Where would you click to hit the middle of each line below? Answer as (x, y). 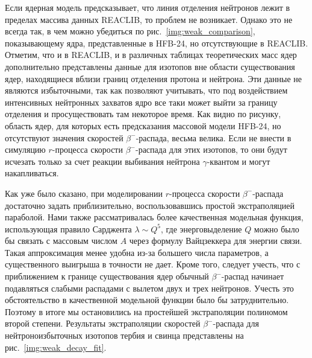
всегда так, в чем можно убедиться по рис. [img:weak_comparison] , (130, 31)
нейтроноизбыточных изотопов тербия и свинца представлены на (124, 335)
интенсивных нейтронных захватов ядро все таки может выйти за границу (141, 102)
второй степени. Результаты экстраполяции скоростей (103, 323)
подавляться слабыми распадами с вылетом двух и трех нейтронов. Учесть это (149, 288)
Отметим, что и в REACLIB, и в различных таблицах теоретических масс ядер (151, 55)
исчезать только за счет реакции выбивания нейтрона (102, 161)
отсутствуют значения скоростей (64, 137)
